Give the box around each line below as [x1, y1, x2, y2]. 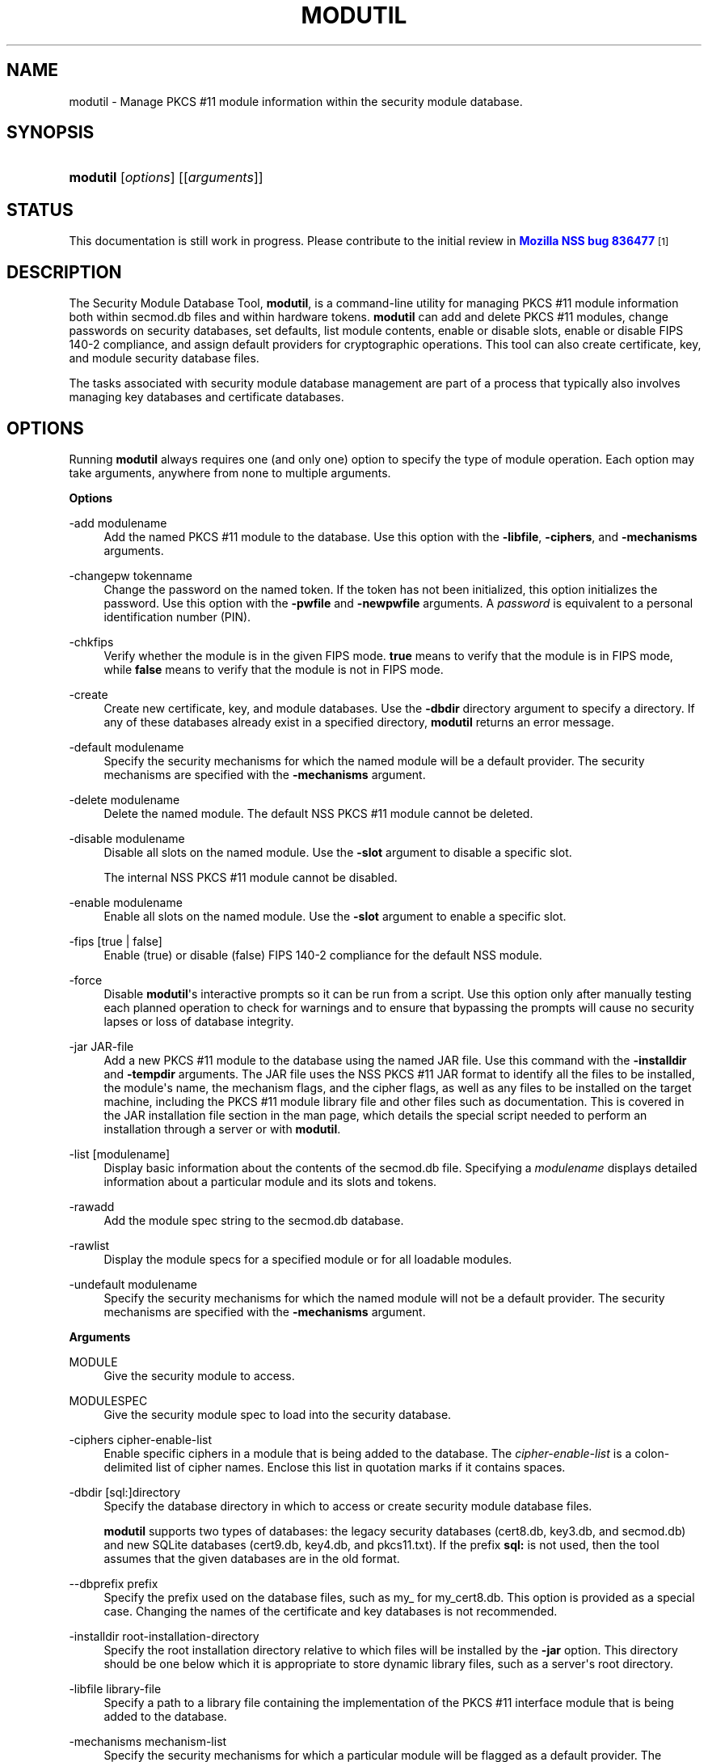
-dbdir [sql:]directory [69, 1485, 181, 1499]
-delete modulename [69, 792, 180, 807]
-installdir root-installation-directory [69, 1629, 259, 1643]
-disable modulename [69, 831, 185, 845]
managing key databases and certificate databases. [69, 390, 344, 404]
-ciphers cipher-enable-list [69, 1432, 212, 1446]
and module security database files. [69, 351, 259, 366]
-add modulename [69, 515, 167, 530]
